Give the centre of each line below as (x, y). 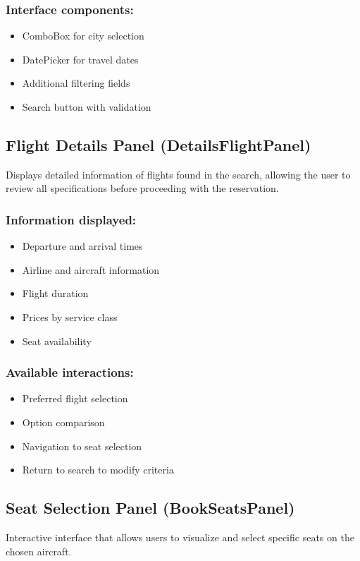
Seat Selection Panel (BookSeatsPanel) (150, 508)
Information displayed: (71, 219)
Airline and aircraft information (91, 269)
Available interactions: (70, 372)
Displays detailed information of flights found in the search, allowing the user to (178, 174)
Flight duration (55, 293)
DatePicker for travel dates (80, 59)
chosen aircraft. (39, 551)
